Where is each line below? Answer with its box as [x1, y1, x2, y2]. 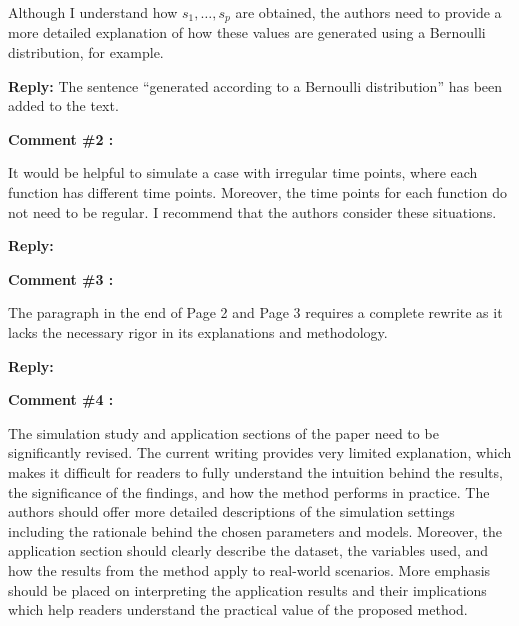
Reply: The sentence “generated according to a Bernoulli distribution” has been [8, 75, 503, 96]
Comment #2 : [8, 128, 114, 149]
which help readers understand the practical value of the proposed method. [8, 599, 468, 620]
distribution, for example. [8, 42, 164, 63]
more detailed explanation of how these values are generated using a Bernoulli [8, 22, 486, 43]
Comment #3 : [8, 268, 114, 289]
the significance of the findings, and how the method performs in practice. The [8, 481, 490, 502]
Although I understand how [8, 2, 178, 22]
